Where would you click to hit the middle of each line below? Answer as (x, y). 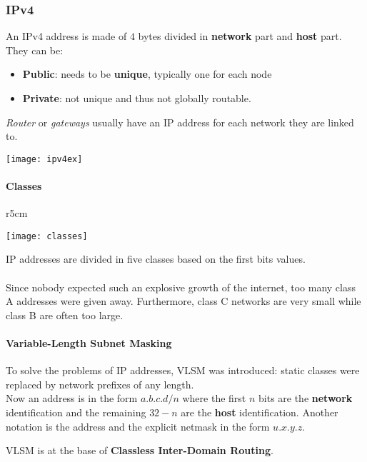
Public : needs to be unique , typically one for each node (147, 74)
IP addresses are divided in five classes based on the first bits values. (156, 259)
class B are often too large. (65, 315)
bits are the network (306, 398)
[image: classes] (47, 236)
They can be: (35, 50)
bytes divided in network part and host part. (240, 36)
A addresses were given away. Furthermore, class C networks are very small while (183, 301)
